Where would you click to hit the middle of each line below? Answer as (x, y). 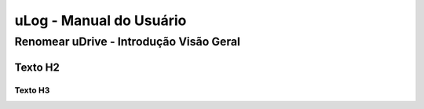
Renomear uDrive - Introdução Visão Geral (128, 42)
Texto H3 (32, 90)
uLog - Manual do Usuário (101, 20)
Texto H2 (37, 67)
